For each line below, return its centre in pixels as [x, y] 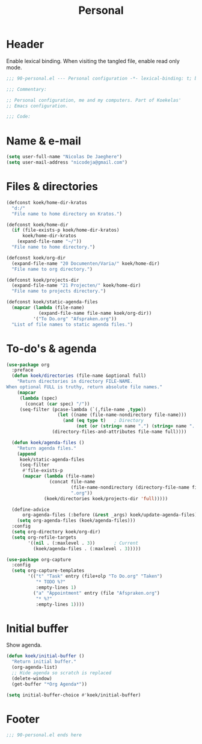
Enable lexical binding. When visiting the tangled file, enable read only [93, 61]
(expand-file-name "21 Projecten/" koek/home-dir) [76, 286]
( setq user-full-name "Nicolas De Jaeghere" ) [64, 157]
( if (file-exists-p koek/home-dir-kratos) [66, 230]
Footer [23, 719]
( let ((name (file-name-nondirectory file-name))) [122, 415]
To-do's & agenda [52, 348]
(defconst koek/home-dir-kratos [47, 202]
